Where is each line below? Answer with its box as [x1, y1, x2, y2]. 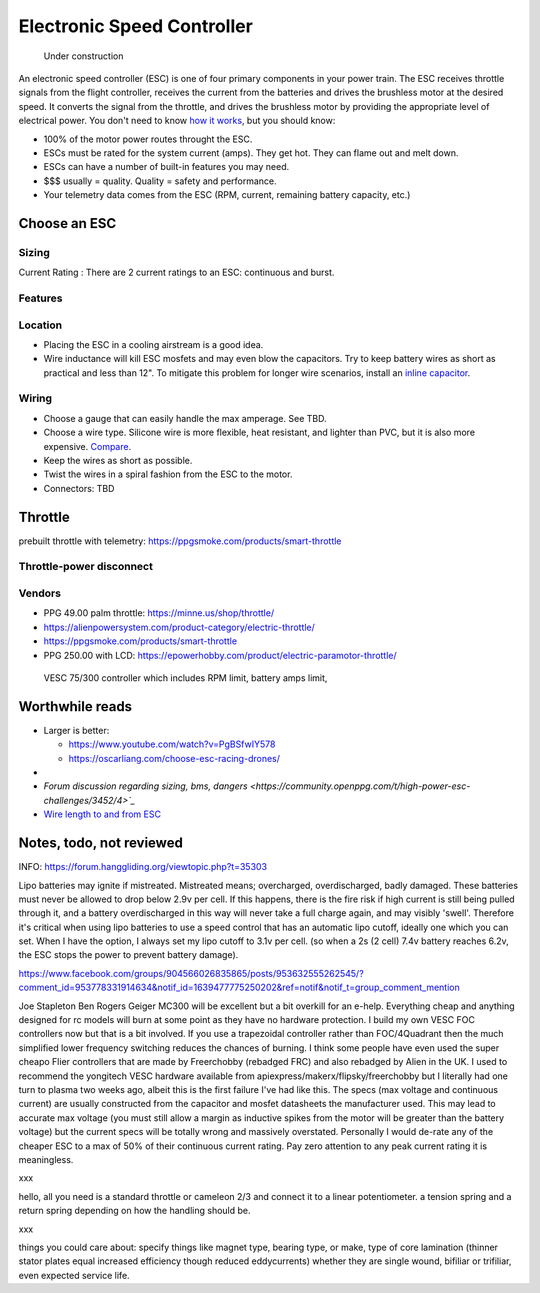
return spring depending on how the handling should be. [18, 1205, 251, 1217]
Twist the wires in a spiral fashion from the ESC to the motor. [43, 468, 293, 480]
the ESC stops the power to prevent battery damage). [18, 949, 239, 961]
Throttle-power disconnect [18, 560, 154, 574]
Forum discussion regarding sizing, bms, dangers [43, 780, 249, 792]
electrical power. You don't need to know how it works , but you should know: [18, 115, 336, 127]
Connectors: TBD [43, 482, 115, 494]
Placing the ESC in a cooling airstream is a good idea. [43, 338, 264, 350]
